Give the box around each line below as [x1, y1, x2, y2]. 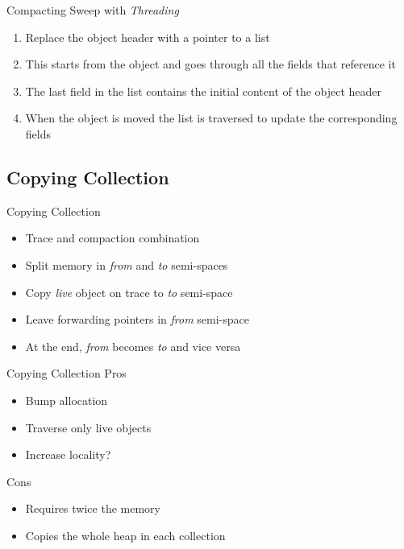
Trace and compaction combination [25, 229, 200, 246]
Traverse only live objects [25, 419, 152, 435]
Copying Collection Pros [6, 365, 127, 382]
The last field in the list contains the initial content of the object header [25, 82, 382, 99]
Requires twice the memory [25, 500, 160, 517]
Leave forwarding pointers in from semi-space [25, 311, 249, 328]
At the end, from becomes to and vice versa [25, 337, 241, 354]
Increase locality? [25, 446, 111, 463]
